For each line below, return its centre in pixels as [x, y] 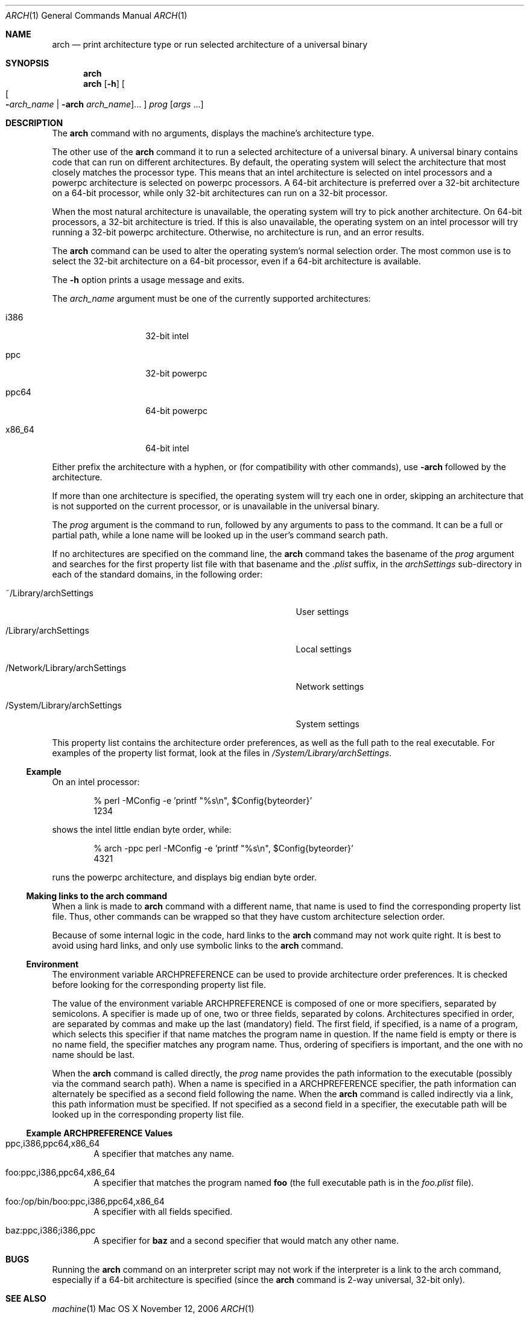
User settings [322, 612]
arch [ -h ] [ [104, 84]
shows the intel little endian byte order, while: [142, 829]
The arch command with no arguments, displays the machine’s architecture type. [213, 133]
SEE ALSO [26, 1298]
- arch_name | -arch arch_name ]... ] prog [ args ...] [105, 104]
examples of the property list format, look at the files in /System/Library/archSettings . [222, 753]
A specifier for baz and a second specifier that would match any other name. [246, 1240]
